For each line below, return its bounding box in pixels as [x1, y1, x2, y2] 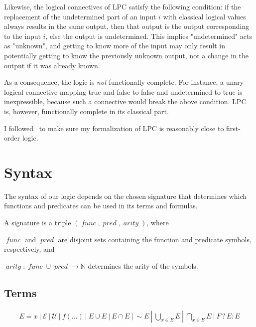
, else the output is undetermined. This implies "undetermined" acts [45, 30, 253, 41]
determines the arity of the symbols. [88, 260, 198, 271]
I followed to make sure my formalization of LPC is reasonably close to [4, 123, 224, 133]
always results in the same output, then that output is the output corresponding [4, 21, 250, 31]
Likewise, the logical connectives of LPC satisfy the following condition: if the [4, 1, 241, 11]
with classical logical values [163, 11, 246, 21]
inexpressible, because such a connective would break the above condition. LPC [4, 96, 247, 107]
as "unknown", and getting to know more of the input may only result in [4, 40, 225, 51]
